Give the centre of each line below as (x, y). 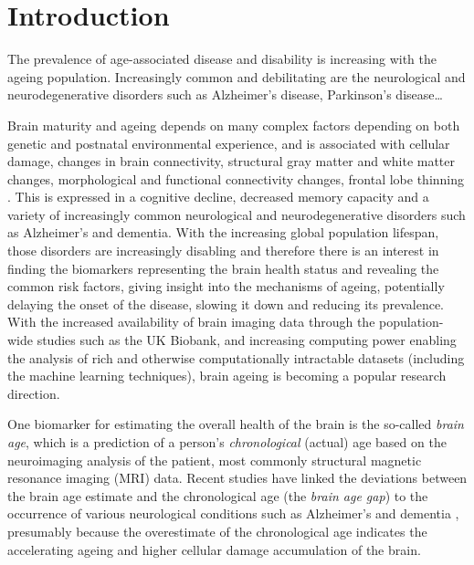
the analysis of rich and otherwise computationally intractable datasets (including (236, 357)
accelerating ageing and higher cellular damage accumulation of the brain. (214, 549)
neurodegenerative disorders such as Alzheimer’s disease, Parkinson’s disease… (225, 94)
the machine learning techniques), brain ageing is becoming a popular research (227, 376)
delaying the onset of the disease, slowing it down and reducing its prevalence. (226, 303)
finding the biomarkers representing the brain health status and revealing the (223, 268)
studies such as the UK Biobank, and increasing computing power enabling (247, 340)
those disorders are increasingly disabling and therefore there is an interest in (223, 251)
